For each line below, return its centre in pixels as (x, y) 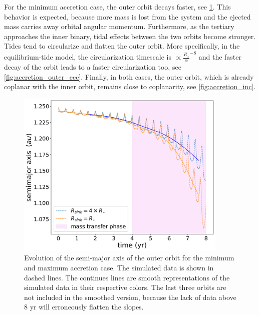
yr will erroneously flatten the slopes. (87, 307)
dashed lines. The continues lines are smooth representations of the (127, 277)
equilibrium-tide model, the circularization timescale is (88, 57)
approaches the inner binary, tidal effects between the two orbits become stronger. (130, 36)
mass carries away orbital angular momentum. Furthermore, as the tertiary (119, 26)
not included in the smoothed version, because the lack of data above (130, 297)
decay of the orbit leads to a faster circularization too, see (93, 67)
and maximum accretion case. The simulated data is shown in (119, 268)
